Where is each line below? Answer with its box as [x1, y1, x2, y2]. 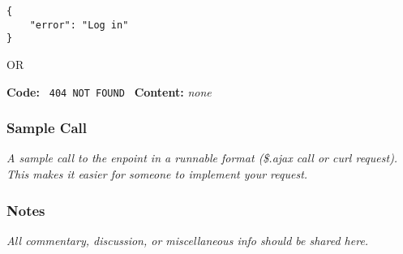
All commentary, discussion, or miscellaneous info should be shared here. [6, 231, 369, 248]
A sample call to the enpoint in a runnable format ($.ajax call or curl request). [6, 149, 398, 166]
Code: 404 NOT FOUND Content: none [6, 83, 212, 100]
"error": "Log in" [29, 19, 129, 31]
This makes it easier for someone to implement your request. [6, 166, 308, 183]
